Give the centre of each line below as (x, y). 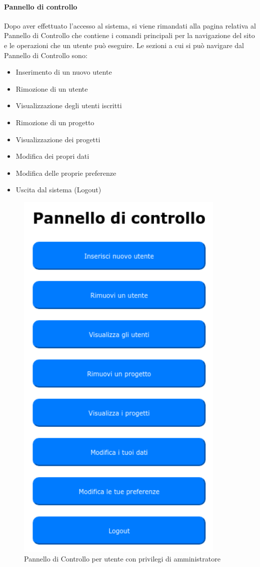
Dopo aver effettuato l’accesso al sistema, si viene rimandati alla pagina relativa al (130, 25)
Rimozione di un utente (52, 88)
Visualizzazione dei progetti (58, 139)
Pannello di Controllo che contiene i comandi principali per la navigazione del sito (129, 35)
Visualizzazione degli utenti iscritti (69, 105)
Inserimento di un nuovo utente (64, 72)
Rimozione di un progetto (55, 122)
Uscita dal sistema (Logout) (58, 190)
